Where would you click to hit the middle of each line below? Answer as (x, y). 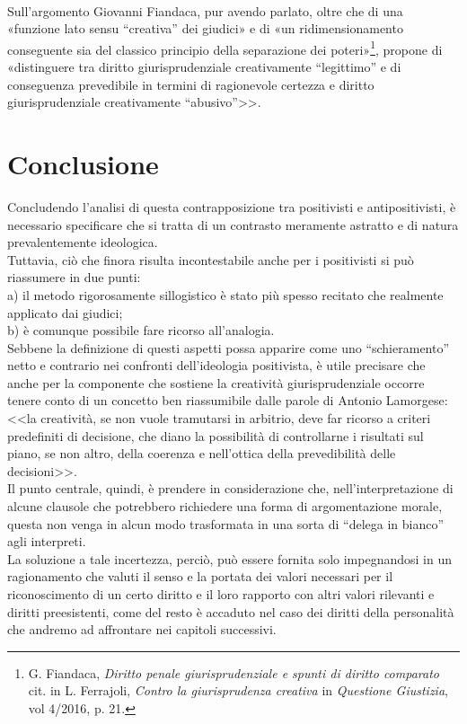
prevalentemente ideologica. (83, 242)
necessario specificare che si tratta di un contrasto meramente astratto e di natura (233, 224)
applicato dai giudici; (65, 312)
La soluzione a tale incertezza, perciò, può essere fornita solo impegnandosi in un (229, 558)
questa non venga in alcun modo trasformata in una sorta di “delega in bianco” (226, 523)
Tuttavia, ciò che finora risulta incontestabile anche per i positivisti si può (211, 259)
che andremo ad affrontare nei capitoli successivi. (142, 629)
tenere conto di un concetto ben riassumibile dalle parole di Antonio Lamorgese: (228, 400)
